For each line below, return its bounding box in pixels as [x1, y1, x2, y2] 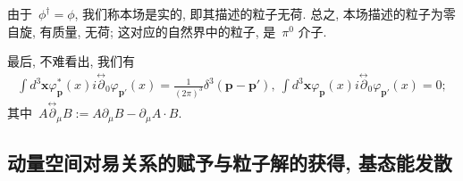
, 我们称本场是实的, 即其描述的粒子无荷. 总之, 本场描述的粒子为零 [74, 4, 456, 22]
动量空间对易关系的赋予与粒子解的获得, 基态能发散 [7, 148, 452, 176]
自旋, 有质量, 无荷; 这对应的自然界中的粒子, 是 [7, 21, 276, 40]
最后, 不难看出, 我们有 [7, 52, 136, 70]
